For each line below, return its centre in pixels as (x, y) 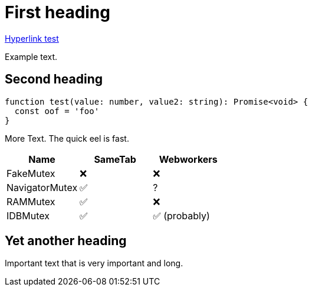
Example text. (31, 56)
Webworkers (188, 159)
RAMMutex (31, 201)
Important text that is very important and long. (94, 263)
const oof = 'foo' (57, 111)
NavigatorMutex (42, 187)
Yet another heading (66, 241)
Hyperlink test (32, 38)
